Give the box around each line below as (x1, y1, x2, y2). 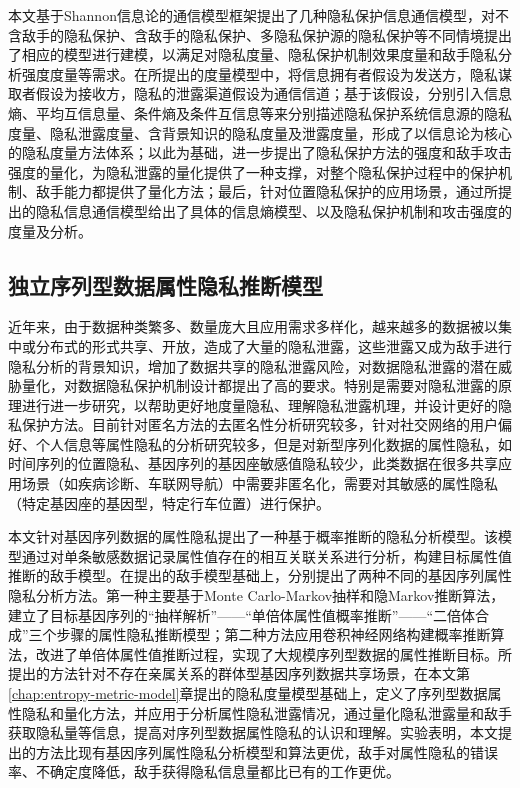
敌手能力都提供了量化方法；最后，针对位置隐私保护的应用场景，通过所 (35, 181, 498, 202)
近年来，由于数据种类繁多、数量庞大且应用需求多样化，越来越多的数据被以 (8, 316, 498, 337)
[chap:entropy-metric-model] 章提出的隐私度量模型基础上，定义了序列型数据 (8, 683, 488, 704)
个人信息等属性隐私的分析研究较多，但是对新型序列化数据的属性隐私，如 (35, 433, 512, 454)
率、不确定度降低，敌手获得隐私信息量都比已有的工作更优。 (8, 761, 400, 782)
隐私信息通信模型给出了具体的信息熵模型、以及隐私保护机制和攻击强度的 (35, 200, 512, 221)
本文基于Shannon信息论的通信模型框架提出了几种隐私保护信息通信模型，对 (8, 5, 495, 25)
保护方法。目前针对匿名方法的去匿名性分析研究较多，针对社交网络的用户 (21, 414, 498, 435)
